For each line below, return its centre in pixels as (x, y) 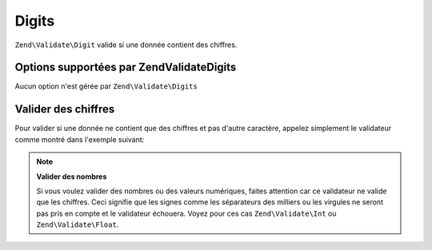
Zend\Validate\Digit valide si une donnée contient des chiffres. (126, 45)
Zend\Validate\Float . (78, 224)
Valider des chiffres (65, 109)
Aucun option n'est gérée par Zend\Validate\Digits (106, 86)
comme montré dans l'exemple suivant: (80, 139)
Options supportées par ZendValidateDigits (126, 67)
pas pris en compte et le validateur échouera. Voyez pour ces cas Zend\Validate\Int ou (186, 213)
